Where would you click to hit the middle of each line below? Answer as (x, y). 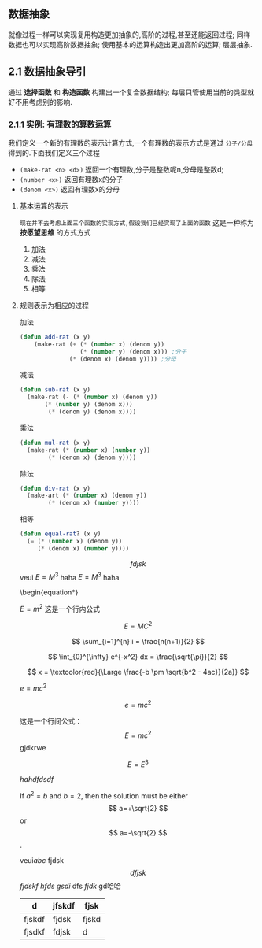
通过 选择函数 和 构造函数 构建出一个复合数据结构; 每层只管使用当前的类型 (128, 92)
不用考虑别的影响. (44, 102)
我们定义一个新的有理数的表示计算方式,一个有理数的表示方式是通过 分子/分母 (131, 143)
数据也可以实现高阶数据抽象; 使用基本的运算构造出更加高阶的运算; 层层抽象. (131, 44)
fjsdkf (34, 932)
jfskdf (64, 906)
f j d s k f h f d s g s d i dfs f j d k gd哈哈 (70, 886)
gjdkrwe (33, 747)
